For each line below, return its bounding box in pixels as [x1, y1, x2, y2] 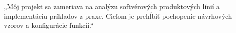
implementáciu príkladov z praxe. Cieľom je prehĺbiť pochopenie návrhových [4, 11, 232, 21]
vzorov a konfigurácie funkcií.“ [4, 20, 94, 30]
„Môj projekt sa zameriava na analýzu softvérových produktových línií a [4, 1, 220, 11]
